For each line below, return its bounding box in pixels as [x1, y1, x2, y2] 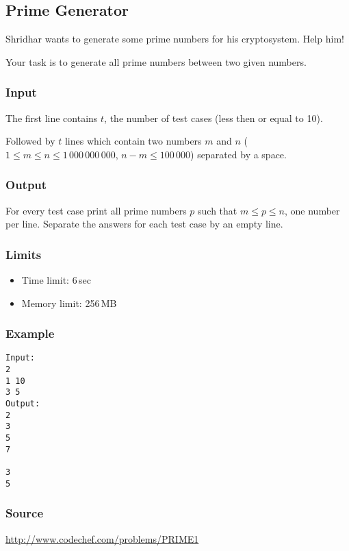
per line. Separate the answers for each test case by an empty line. [5, 217, 283, 231]
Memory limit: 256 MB [21, 295, 117, 310]
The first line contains [5, 110, 98, 125]
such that [198, 203, 237, 217]
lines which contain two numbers [64, 134, 202, 148]
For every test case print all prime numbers [5, 203, 187, 217]
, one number [285, 203, 340, 217]
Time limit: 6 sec [21, 273, 91, 287]
